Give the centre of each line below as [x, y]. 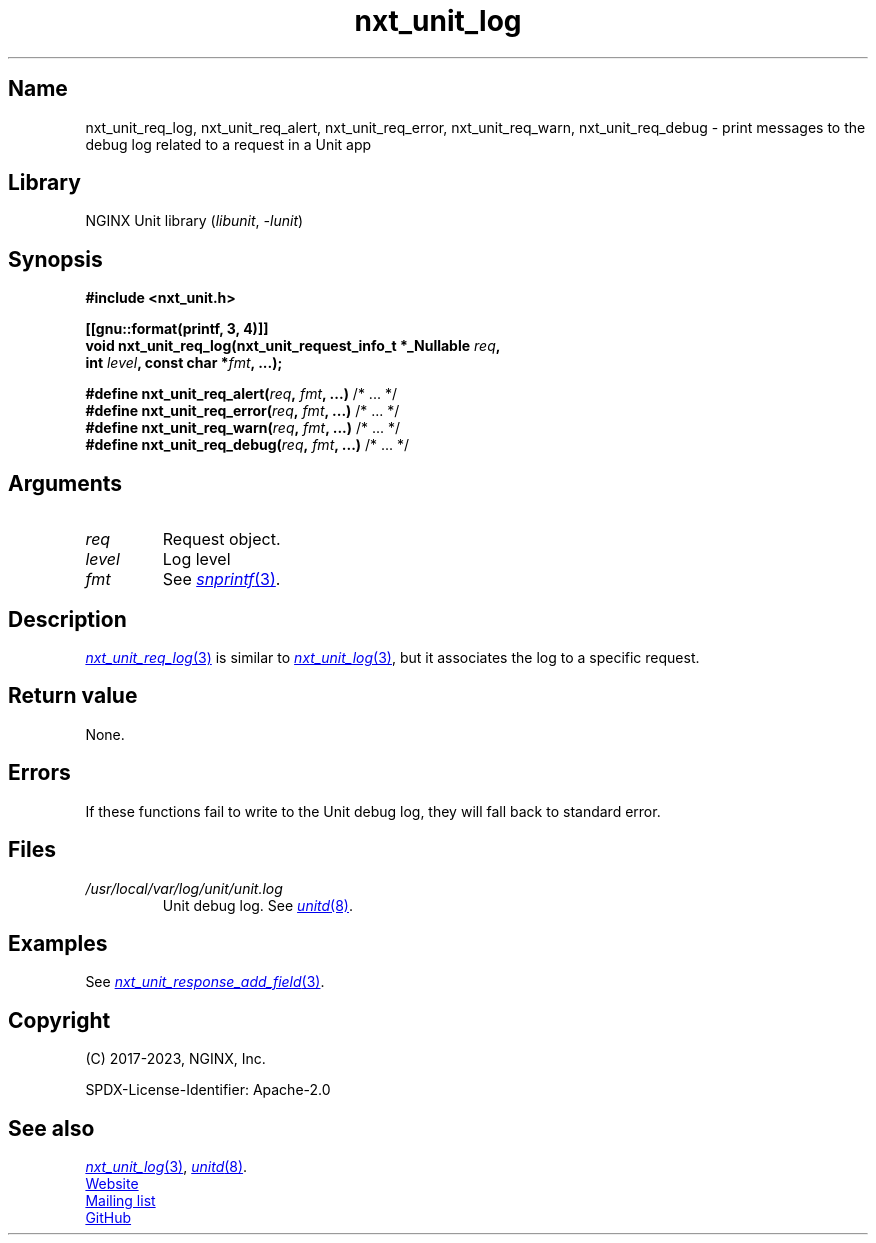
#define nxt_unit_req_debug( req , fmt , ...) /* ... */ [247, 445]
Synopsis [55, 259]
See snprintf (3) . [221, 579]
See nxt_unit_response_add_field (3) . [205, 982]
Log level [196, 559]
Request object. [221, 539]
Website [112, 1184]
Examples [58, 943]
